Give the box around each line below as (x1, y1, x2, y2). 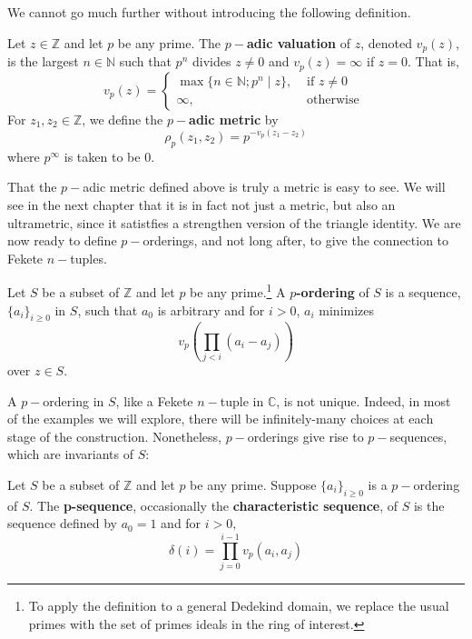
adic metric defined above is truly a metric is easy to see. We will (83, 177, 446, 196)
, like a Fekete (115, 391, 193, 410)
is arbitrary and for (157, 300, 265, 319)
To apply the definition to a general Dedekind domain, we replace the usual (28, 596, 449, 615)
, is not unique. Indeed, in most (276, 391, 451, 410)
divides (192, 52, 231, 71)
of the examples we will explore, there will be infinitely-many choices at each (7, 409, 434, 428)
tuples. (70, 248, 107, 267)
